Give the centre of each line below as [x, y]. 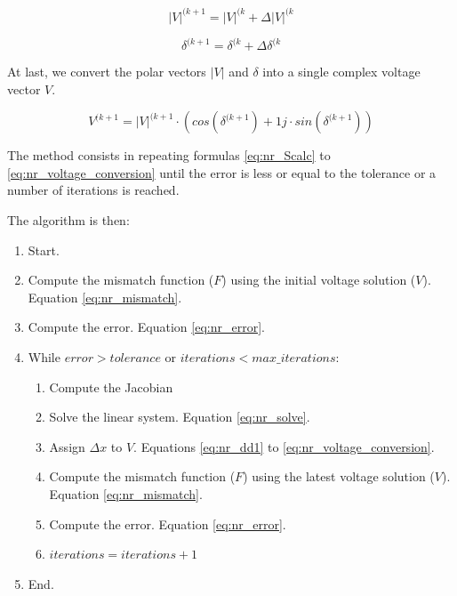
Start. [44, 250]
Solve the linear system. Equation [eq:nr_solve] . [180, 417]
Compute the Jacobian [111, 387]
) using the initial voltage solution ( [319, 280]
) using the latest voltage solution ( [339, 476]
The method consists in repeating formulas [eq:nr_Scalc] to [169, 155]
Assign [67, 446]
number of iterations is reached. [93, 190]
